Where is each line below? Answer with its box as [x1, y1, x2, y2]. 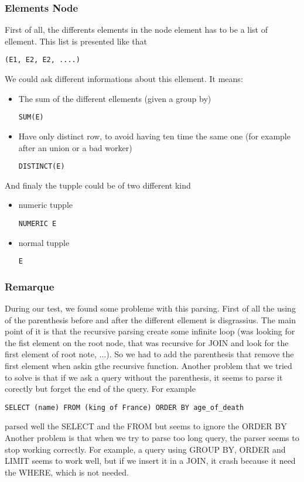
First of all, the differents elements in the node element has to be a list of [5, 23, 268, 36]
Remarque [5, 279, 54, 293]
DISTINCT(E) [18, 162, 65, 171]
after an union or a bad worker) [18, 141, 132, 153]
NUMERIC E [18, 219, 57, 228]
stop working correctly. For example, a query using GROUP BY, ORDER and [5, 443, 286, 455]
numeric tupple [18, 199, 73, 211]
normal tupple [18, 236, 70, 248]
